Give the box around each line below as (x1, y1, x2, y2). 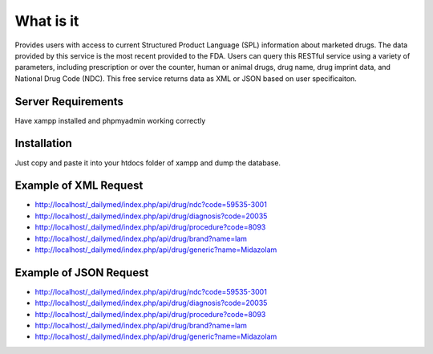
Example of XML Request (14, 179, 144, 193)
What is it (14, 12, 79, 30)
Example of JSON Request (14, 266, 149, 279)
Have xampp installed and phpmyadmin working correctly (14, 116, 206, 125)
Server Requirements (14, 95, 124, 108)
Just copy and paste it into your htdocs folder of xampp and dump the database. (14, 157, 281, 168)
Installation (14, 136, 72, 150)
